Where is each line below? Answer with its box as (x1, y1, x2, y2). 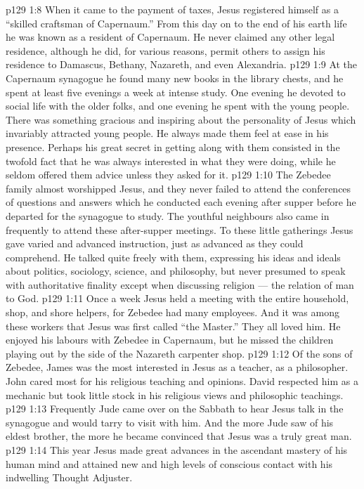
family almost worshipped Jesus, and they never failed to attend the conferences (6, 181, 351, 195)
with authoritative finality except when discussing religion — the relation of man (6, 277, 354, 292)
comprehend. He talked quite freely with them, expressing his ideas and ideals (6, 249, 341, 264)
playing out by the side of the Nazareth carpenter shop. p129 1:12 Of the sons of (6, 346, 353, 360)
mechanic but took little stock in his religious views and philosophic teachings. (6, 387, 344, 402)
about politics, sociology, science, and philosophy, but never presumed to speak (6, 263, 346, 278)
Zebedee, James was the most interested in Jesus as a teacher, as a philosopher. (6, 360, 349, 374)
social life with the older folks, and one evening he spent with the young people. (6, 98, 350, 113)
